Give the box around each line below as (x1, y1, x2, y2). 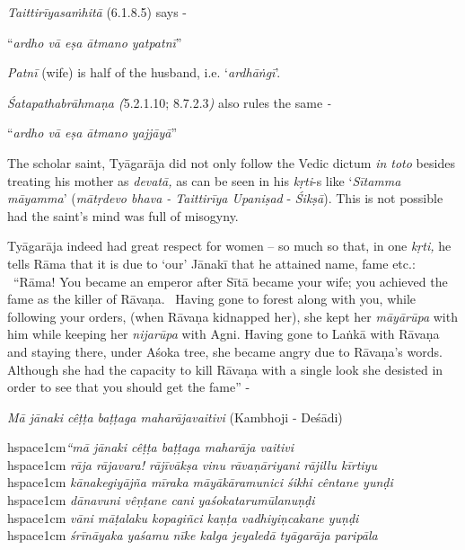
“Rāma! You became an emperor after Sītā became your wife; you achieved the (13, 271, 448, 290)
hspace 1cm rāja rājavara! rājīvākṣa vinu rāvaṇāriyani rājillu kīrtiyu (7, 455, 377, 474)
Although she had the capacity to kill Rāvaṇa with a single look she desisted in (7, 359, 443, 378)
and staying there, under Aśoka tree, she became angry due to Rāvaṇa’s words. (7, 342, 443, 360)
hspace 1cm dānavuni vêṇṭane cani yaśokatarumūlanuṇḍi (7, 491, 315, 510)
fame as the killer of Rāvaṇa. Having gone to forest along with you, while (7, 289, 417, 308)
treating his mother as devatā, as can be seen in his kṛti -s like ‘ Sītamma (7, 171, 401, 190)
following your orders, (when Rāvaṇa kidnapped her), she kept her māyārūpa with (7, 306, 458, 325)
